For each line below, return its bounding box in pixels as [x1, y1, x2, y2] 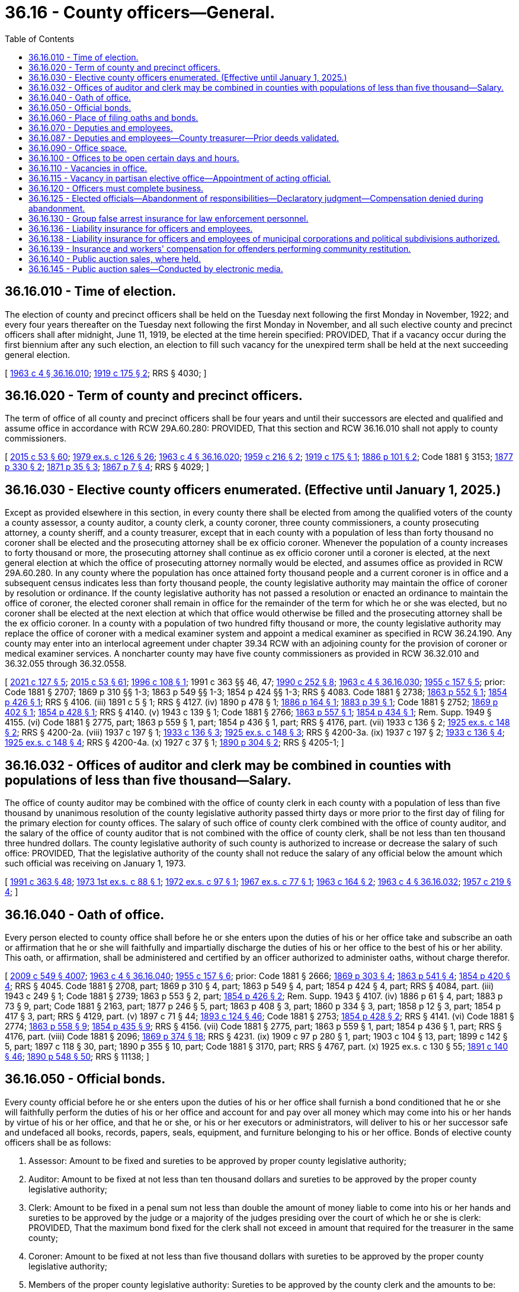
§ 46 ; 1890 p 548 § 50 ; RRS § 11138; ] [5, 1051, 149, 1061]
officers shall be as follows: [5, 1137, 111, 1147]
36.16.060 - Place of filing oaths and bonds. [28, 112, 198, 123]
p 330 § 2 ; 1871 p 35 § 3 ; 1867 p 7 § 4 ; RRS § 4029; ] [5, 462, 209, 472]
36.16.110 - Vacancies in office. [28, 162, 148, 173]
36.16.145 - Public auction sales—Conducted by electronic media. [28, 263, 283, 274]
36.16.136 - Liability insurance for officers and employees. [28, 223, 253, 234]
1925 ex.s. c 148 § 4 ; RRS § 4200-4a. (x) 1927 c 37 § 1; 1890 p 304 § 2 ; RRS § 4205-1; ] [5, 737, 344, 748]
